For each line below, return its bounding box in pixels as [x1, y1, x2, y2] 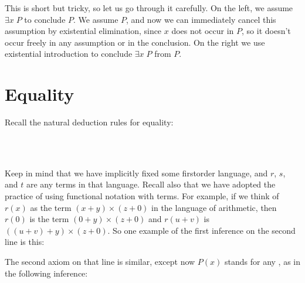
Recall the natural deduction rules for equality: [5, 116, 174, 128]
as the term [30, 201, 72, 213]
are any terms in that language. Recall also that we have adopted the [26, 178, 276, 190]
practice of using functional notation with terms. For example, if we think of [5, 190, 279, 202]
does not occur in [171, 25, 234, 37]
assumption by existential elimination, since [5, 25, 162, 37]
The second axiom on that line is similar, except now [5, 255, 195, 268]
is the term [29, 213, 69, 225]
